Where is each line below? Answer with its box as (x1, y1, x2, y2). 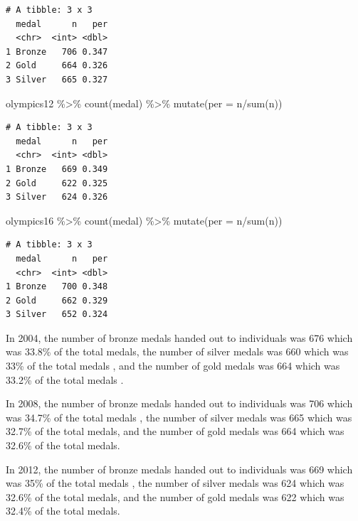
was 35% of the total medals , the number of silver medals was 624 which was (6, 476, 344, 490)
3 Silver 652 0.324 (6, 309, 108, 320)
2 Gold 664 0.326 (6, 60, 108, 71)
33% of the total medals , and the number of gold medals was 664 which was (6, 358, 340, 373)
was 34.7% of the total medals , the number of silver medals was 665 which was (6, 409, 352, 424)
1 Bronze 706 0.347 (6, 46, 108, 57)
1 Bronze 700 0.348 (6, 281, 108, 292)
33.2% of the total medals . (6, 372, 124, 387)
